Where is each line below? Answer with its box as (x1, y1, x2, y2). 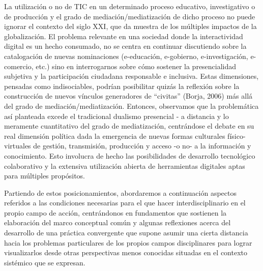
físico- (227, 130, 246, 141)
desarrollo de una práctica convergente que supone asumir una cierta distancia (4, 227, 248, 238)
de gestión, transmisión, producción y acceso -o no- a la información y (33, 140, 251, 151)
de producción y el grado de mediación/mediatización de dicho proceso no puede (4, 11, 255, 21)
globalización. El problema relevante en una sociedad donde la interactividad (4, 31, 243, 41)
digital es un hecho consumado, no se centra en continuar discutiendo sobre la (4, 41, 247, 51)
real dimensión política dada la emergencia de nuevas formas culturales (4, 130, 225, 141)
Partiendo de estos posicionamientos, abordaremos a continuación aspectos (4, 187, 237, 198)
